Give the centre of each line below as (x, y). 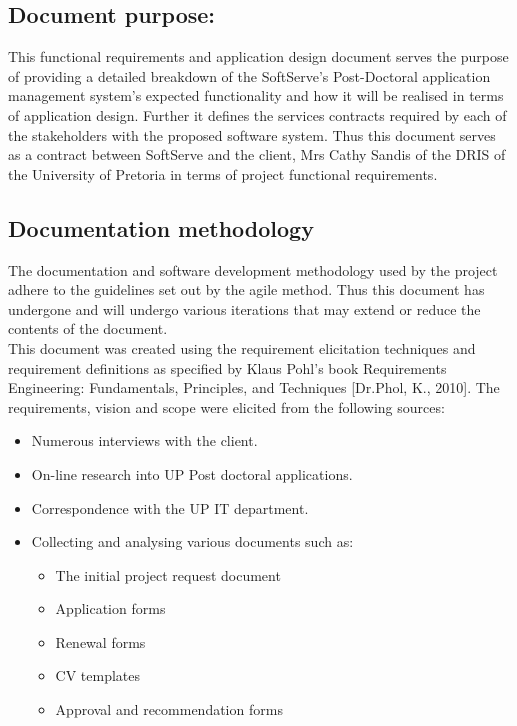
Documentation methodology (161, 227)
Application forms (110, 608)
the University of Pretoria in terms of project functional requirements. (223, 173)
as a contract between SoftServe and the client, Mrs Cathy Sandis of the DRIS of (257, 154)
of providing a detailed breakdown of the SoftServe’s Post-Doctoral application (249, 75)
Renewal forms (100, 641)
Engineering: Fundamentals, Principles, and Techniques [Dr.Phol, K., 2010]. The (254, 387)
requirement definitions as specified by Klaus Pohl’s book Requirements (227, 367)
